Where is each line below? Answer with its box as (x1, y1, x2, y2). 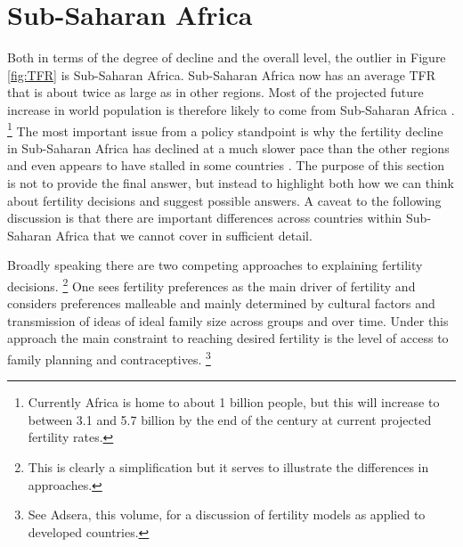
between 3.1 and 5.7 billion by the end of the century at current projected (28, 410, 432, 429)
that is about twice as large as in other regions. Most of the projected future (7, 83, 424, 102)
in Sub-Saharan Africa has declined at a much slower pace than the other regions (7, 138, 450, 157)
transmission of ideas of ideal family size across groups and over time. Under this (7, 311, 449, 330)
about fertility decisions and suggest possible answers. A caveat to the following (7, 191, 442, 209)
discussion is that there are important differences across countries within (7, 208, 402, 227)
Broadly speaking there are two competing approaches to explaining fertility (7, 256, 423, 274)
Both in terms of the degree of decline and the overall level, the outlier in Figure (7, 48, 446, 67)
